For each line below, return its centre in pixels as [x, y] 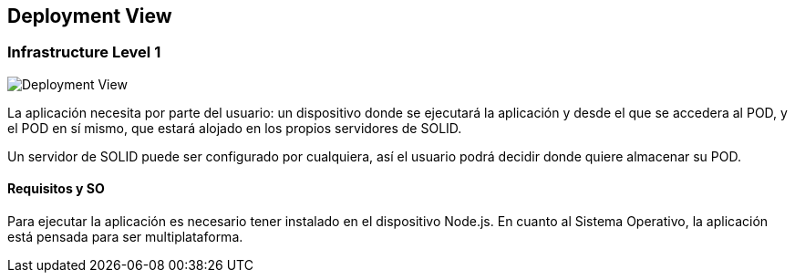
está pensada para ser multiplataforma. [125, 237]
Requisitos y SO [56, 189]
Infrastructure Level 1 [84, 52]
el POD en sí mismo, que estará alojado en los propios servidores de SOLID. [235, 128]
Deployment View [90, 16]
